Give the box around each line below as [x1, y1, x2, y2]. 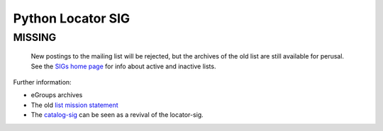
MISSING [13, 31, 57, 44]
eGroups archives [30, 91, 83, 99]
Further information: [13, 77, 72, 86]
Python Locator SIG [13, 11, 131, 26]
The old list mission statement [30, 101, 118, 109]
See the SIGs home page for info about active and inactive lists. [30, 62, 216, 70]
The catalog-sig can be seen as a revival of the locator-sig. [30, 111, 204, 119]
